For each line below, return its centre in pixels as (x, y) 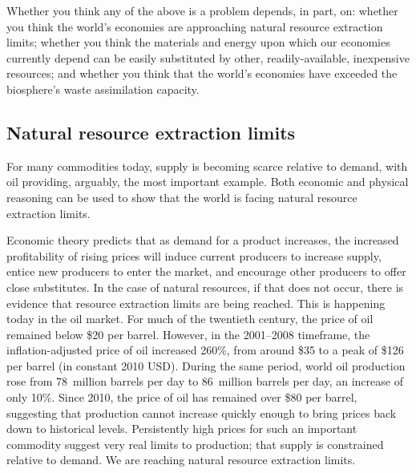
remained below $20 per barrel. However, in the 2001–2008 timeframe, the (188, 334)
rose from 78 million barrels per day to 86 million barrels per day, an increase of (205, 381)
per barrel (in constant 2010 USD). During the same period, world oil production (206, 365)
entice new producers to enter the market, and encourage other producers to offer (206, 271)
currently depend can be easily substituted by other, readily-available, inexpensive (208, 57)
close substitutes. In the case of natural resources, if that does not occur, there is (205, 287)
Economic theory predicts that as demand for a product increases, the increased (203, 240)
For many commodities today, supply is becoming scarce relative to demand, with (207, 166)
